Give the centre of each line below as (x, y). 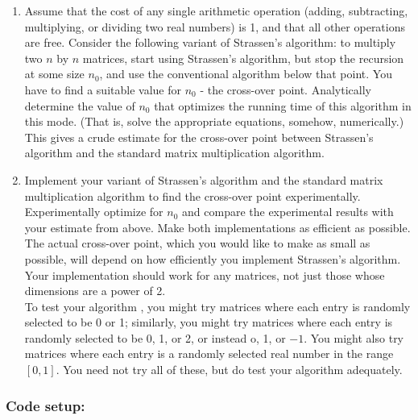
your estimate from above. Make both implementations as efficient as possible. (217, 227)
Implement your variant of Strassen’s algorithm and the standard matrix (204, 179)
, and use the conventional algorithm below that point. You (246, 74)
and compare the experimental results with (288, 212)
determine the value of (80, 105)
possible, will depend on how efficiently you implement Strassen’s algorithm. (213, 258)
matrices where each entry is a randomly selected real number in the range (209, 353)
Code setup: (46, 405)
